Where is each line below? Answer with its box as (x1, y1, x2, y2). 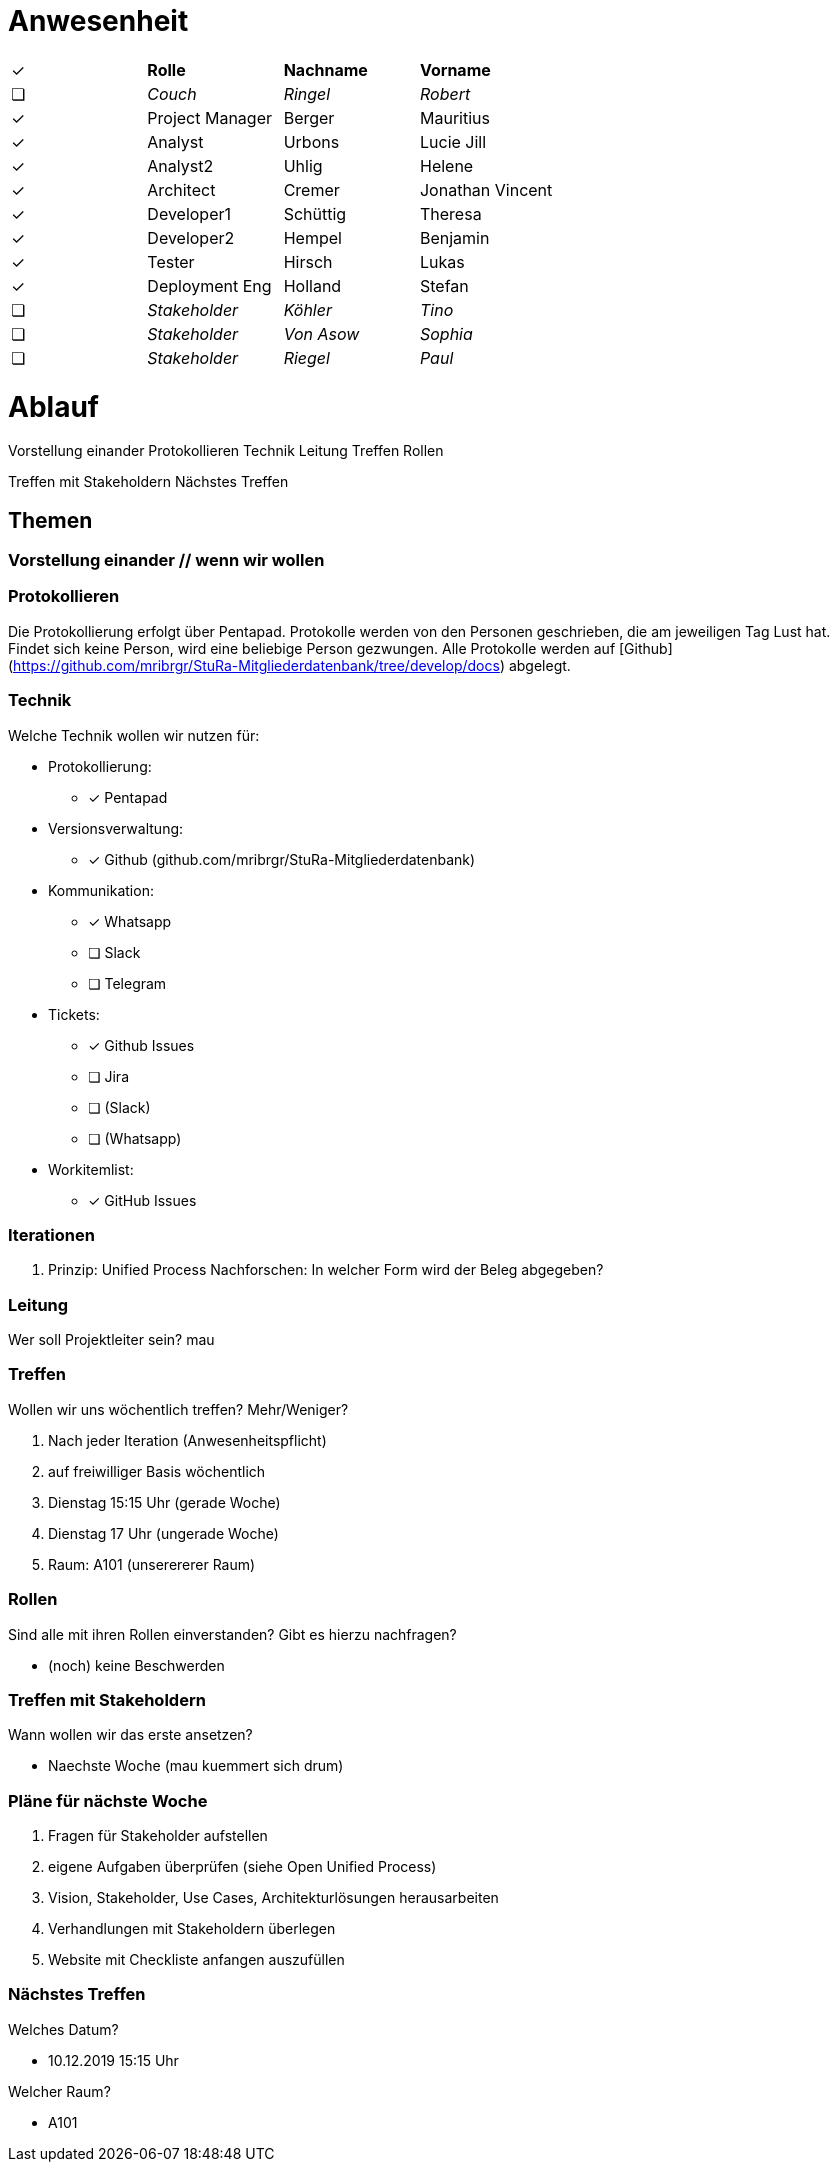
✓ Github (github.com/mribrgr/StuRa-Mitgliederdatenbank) (88, 850, 476, 868)
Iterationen (8, 1224, 95, 1245)
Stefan (419, 275, 469, 296)
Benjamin (419, 227, 490, 248)
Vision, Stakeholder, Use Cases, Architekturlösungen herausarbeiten (48, 1889, 499, 1907)
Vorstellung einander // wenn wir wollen (8, 550, 325, 571)
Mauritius (419, 107, 490, 128)
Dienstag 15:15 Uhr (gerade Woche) (48, 1493, 281, 1511)
